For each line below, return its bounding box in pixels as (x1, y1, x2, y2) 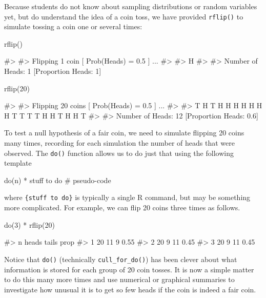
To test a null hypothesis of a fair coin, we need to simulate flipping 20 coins (4, 127, 244, 138)
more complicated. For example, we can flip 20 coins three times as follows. (4, 202, 240, 213)
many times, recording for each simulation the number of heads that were (4, 137, 235, 148)
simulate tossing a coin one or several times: (4, 21, 142, 32)
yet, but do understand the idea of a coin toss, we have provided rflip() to (4, 11, 243, 22)
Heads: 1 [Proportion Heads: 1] (4, 66, 101, 76)
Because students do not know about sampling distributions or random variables (4, 1, 257, 11)
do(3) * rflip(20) (4, 219, 55, 230)
